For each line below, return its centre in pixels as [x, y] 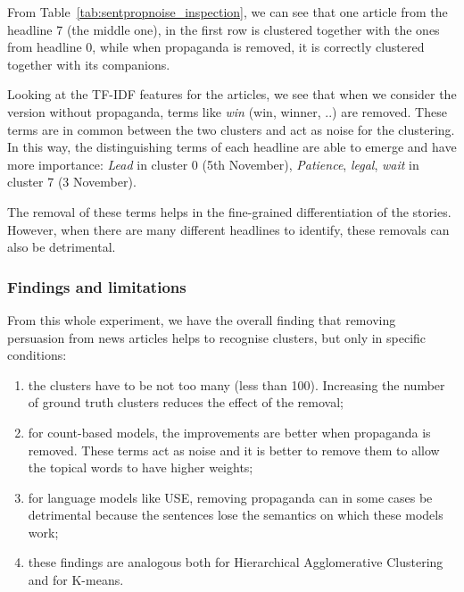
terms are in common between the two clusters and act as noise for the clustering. [231, 129]
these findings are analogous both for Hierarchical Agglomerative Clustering [236, 562]
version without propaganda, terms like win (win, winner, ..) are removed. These [227, 111]
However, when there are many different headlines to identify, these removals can [228, 229]
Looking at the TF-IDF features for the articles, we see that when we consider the [232, 94]
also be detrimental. [62, 247]
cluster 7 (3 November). [72, 182]
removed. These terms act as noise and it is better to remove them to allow [234, 450]
